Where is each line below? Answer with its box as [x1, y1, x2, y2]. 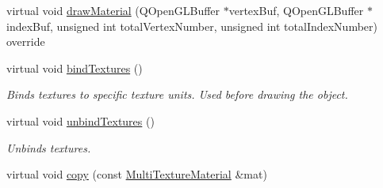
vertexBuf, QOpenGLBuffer [228, 2, 364, 18]
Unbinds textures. [6, 139, 91, 156]
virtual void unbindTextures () [6, 112, 155, 129]
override [6, 33, 45, 50]
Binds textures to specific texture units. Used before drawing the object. [6, 86, 348, 103]
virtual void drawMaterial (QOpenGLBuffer [6, 2, 220, 18]
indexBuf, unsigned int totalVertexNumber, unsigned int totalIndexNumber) [6, 17, 377, 34]
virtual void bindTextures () [6, 59, 143, 76]
